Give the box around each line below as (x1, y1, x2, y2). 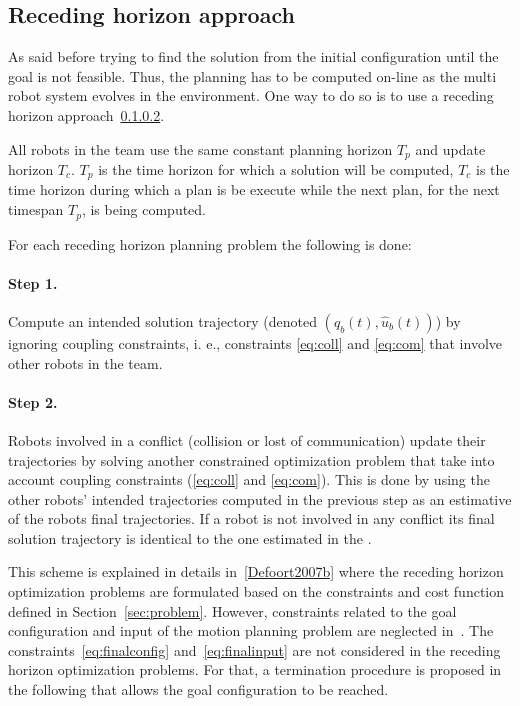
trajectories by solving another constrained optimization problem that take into (8, 449, 495, 470)
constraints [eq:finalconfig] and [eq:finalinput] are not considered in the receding (8, 639, 501, 660)
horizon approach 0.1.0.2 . (8, 104, 165, 125)
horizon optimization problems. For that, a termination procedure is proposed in (8, 659, 502, 680)
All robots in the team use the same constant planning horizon (8, 138, 393, 159)
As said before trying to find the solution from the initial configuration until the (8, 46, 499, 67)
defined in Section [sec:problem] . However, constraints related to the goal (8, 600, 457, 621)
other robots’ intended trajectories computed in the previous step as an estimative (8, 488, 512, 509)
